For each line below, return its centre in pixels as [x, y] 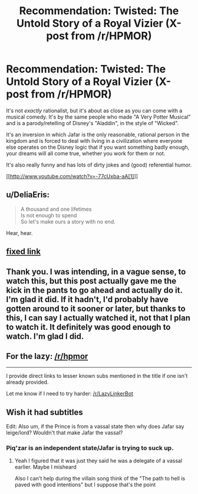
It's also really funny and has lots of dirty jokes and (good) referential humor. [99, 165]
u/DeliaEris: [28, 195]
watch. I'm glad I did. [45, 336]
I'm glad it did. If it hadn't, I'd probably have [88, 299]
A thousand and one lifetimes [56, 209]
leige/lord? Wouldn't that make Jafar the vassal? [65, 433]
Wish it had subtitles [45, 412]
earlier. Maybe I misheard [45, 467]
